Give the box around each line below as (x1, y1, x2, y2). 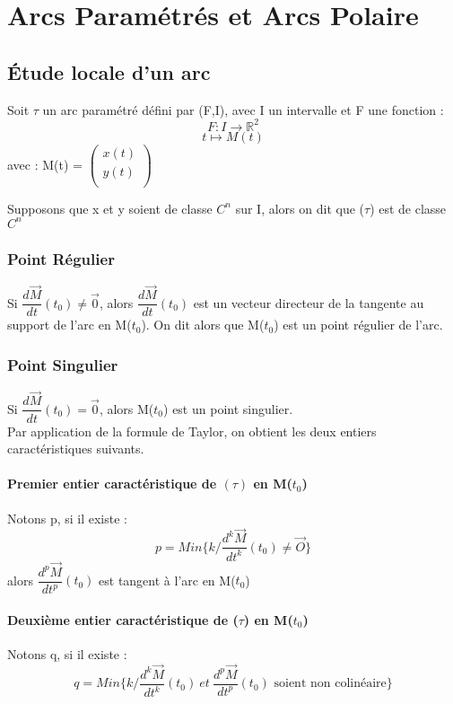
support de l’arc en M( (7, 315, 132, 334)
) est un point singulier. (163, 399, 293, 418)
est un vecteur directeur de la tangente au (193, 293, 424, 312)
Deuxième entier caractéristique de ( (7, 610, 239, 629)
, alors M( (99, 399, 154, 418)
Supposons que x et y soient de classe (7, 198, 213, 217)
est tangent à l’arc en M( (99, 570, 236, 589)
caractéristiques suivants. (7, 439, 144, 458)
